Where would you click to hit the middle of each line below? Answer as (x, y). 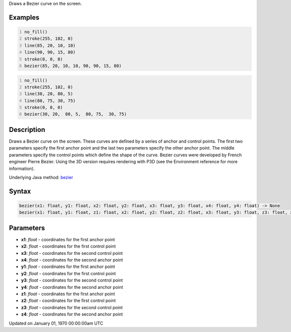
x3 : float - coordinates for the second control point (72, 253)
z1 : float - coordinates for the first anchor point (68, 294)
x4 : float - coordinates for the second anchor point (72, 260)
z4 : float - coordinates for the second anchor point (72, 314)
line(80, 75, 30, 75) (50, 100)
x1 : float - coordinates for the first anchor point (68, 239)
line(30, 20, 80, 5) (49, 94)
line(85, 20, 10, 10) (50, 45)
